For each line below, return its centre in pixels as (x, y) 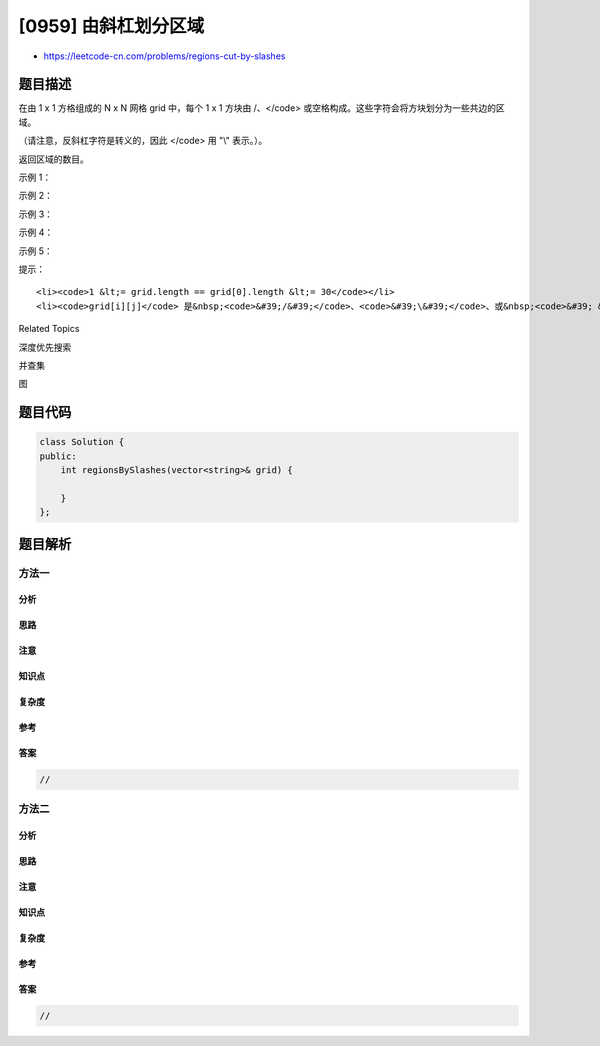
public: (58, 456)
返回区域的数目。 (53, 159)
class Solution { (82, 442)
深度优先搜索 (45, 347)
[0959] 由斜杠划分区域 (111, 26)
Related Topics (49, 329)
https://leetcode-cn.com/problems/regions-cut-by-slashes (164, 56)
